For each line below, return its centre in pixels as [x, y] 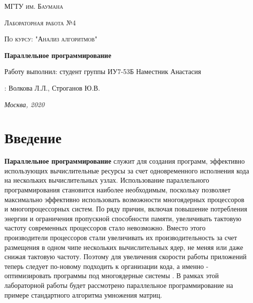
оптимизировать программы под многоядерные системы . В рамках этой [112, 275]
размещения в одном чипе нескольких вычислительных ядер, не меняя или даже [124, 247]
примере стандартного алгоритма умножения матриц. [83, 294]
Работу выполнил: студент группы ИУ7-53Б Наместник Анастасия [103, 71]
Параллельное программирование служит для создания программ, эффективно [125, 161]
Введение [33, 138]
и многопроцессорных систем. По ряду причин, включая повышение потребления [126, 209]
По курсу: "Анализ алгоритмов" [51, 39]
